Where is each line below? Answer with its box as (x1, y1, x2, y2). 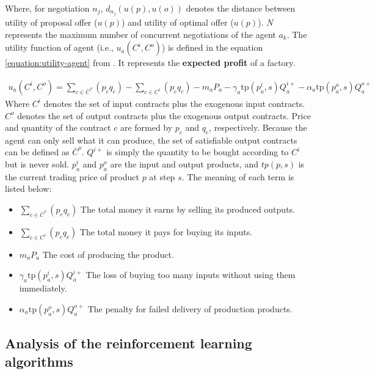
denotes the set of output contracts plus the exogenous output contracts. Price (17, 109, 311, 122)
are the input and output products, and (110, 158, 258, 170)
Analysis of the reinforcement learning (5, 334, 252, 353)
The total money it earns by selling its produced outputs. (80, 203, 295, 216)
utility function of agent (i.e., (5, 41, 114, 54)
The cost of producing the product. (42, 248, 174, 260)
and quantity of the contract (5, 121, 111, 134)
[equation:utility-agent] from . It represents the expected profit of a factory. (5, 56, 296, 69)
